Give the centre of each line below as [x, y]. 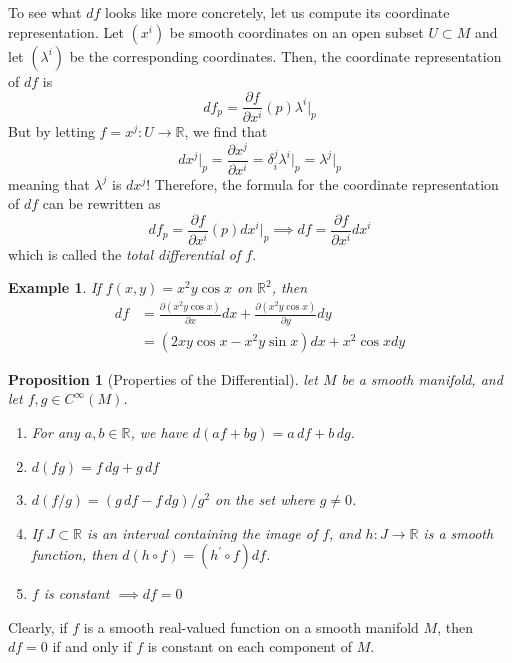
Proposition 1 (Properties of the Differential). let [163, 378]
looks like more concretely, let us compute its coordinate [277, 12]
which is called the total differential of [124, 253]
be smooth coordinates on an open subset [296, 31]
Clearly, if [38, 626]
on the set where [265, 499]
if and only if [92, 646]
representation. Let [66, 31]
